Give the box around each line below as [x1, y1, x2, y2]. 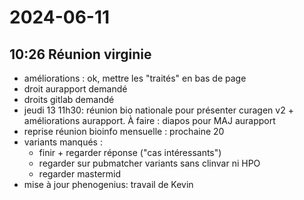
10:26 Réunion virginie [9, 46, 152, 63]
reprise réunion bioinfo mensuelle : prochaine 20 [23, 126, 225, 137]
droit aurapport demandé [23, 83, 128, 95]
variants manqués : [23, 136, 103, 148]
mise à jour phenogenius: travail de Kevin [23, 179, 194, 190]
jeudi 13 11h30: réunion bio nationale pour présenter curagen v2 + [23, 104, 294, 116]
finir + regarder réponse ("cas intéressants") [38, 147, 222, 158]
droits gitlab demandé [23, 94, 115, 105]
